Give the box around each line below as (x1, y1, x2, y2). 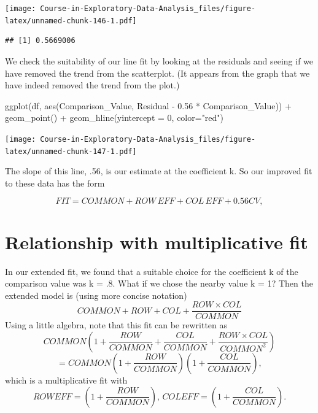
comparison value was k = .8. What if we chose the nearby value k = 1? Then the (5, 277, 313, 290)
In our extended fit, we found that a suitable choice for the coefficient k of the (5, 264, 298, 277)
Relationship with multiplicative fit (5, 229, 308, 254)
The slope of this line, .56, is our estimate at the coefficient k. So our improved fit (5, 164, 312, 177)
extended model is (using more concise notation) (5, 288, 187, 301)
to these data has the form (5, 176, 105, 189)
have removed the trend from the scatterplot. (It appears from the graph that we (5, 66, 310, 79)
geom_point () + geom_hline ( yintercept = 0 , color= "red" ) (5, 111, 224, 124)
